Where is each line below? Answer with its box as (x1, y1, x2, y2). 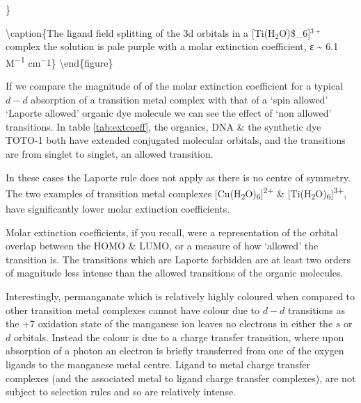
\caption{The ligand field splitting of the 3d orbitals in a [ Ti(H (6, 25, 275, 40)
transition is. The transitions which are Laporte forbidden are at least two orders (6, 252, 351, 266)
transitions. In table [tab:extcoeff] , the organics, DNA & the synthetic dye (6, 119, 321, 133)
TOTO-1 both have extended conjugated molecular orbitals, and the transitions (6, 133, 346, 147)
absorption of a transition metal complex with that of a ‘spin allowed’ (31, 92, 328, 106)
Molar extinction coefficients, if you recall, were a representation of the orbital (6, 224, 338, 239)
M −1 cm (6, 53, 41, 69)
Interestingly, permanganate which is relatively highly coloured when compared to (6, 288, 355, 303)
